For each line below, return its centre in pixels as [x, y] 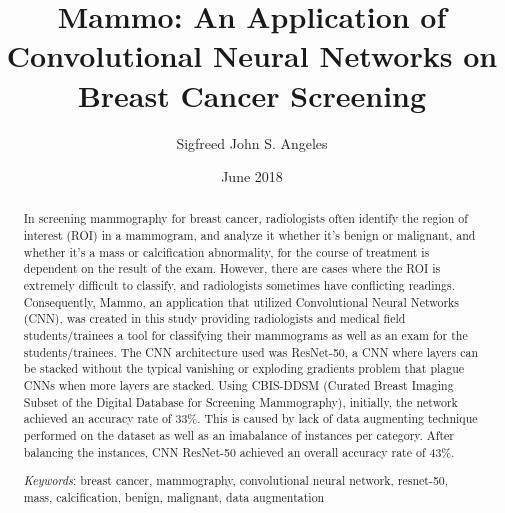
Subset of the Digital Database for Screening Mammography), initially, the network [240, 401]
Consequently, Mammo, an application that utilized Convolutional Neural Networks [241, 301]
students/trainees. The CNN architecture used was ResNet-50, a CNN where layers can [250, 351]
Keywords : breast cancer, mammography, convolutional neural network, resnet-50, [236, 480]
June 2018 [252, 176]
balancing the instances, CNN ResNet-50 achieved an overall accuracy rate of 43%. [239, 451]
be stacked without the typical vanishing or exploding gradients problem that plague [244, 368]
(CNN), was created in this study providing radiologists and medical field [214, 318]
